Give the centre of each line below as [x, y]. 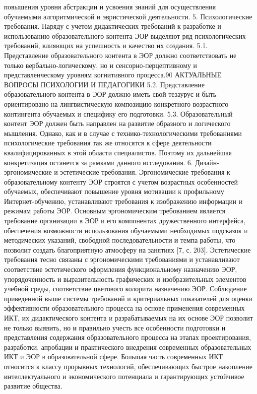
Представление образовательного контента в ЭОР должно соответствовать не [120, 55]
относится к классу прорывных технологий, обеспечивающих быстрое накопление [128, 366]
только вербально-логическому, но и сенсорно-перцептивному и [101, 65]
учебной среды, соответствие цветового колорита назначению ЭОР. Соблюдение [126, 289]
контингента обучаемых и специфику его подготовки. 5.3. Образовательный [118, 113]
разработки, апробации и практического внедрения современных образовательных [128, 347]
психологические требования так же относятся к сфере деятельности [108, 143]
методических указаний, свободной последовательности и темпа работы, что [120, 240]
